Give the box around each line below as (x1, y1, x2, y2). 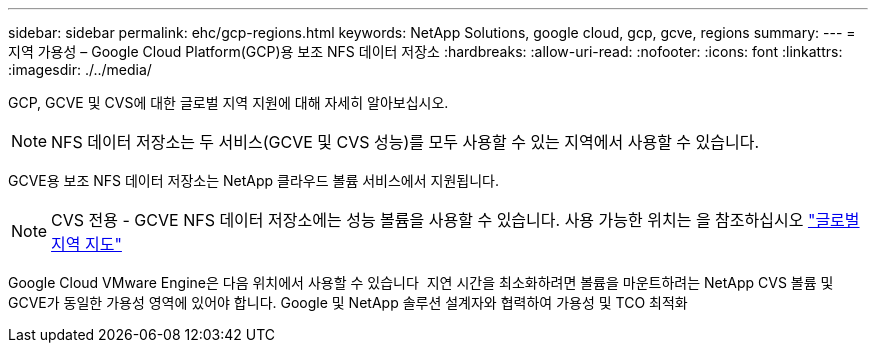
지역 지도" (51, 234, 122, 254)
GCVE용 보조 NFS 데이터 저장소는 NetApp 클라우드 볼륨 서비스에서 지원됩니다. (8, 172, 499, 189)
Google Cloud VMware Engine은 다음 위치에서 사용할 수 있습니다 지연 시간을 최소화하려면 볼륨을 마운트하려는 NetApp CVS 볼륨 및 (8, 274, 834, 291)
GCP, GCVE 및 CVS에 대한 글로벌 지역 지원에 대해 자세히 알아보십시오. (8, 94, 449, 111)
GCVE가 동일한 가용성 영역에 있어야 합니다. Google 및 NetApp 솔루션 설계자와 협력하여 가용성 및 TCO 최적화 (8, 294, 688, 311)
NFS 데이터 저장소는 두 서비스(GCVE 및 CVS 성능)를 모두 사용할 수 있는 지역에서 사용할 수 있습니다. (51, 132, 760, 152)
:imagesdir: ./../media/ (8, 61, 152, 78)
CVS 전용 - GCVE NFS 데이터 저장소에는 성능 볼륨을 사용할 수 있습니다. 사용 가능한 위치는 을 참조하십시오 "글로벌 (51, 210, 860, 230)
